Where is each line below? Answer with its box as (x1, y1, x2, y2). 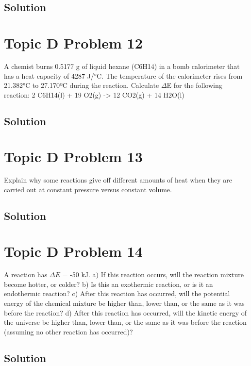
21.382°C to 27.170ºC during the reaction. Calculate (4, 80, 159, 90)
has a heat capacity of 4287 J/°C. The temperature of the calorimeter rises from (4, 70, 243, 81)
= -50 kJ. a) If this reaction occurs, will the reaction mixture (62, 269, 244, 280)
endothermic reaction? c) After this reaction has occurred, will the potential (4, 288, 230, 299)
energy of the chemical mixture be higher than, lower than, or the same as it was (4, 298, 245, 308)
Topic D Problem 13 (4, 147, 143, 166)
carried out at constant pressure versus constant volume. (4, 184, 172, 194)
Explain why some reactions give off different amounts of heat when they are (4, 175, 232, 185)
